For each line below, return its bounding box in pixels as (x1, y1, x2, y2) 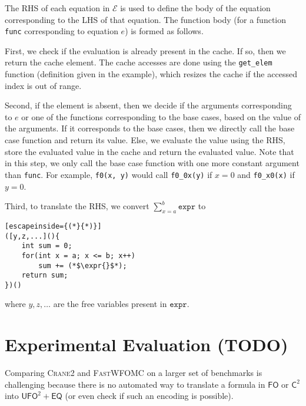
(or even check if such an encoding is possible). (65, 390, 234, 402)
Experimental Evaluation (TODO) (5, 332, 288, 357)
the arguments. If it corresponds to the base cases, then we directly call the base (5, 122, 295, 134)
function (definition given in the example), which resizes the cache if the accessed (5, 68, 297, 80)
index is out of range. (5, 79, 82, 91)
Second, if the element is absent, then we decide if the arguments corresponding (5, 99, 292, 111)
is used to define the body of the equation (120, 2, 271, 14)
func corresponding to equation (5, 25, 118, 37)
